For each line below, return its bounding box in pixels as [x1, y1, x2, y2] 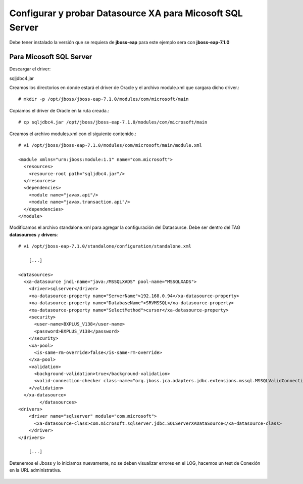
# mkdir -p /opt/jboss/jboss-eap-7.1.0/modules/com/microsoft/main [18, 96, 189, 102]
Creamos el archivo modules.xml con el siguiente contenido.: [9, 131, 136, 137]
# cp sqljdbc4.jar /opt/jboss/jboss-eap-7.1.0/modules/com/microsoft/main [18, 119, 208, 125]
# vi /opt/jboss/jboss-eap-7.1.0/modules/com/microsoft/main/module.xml [18, 142, 202, 148]
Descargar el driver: [9, 66, 51, 72]
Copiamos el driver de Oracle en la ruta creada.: [9, 107, 110, 113]
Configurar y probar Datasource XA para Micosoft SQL [9, 8, 243, 19]
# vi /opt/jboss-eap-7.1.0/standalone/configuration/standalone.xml [18, 244, 191, 249]
